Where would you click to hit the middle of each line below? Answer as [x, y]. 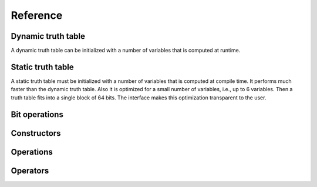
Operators [30, 171]
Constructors [36, 133]
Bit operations [37, 114]
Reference [37, 15]
